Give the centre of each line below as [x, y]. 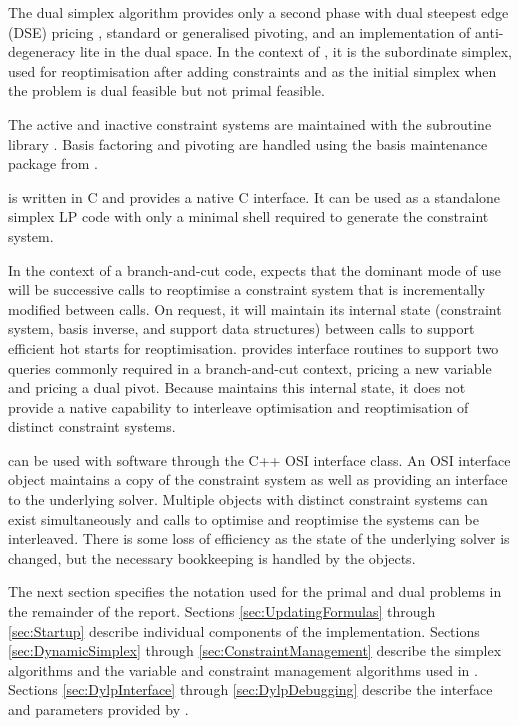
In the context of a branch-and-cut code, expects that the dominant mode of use [254, 269]
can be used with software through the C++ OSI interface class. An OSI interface [259, 459]
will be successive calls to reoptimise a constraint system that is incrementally [247, 289]
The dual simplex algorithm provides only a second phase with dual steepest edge [258, 12]
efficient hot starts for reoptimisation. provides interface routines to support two [253, 347]
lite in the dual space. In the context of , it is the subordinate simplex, [295, 51]
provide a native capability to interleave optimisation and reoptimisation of [238, 406]
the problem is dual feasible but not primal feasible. [166, 90]
